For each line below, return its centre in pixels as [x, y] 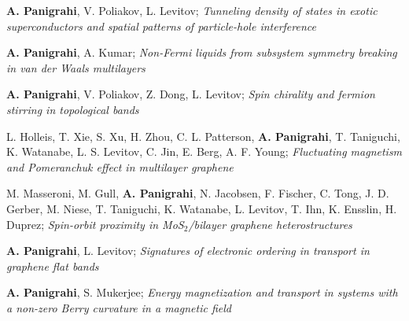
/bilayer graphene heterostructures [270, 224]
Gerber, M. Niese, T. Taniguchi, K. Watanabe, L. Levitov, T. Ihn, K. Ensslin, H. [202, 208]
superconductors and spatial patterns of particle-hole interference [161, 26]
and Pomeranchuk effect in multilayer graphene [120, 166]
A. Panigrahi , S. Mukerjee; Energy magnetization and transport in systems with [202, 292]
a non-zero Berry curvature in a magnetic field [119, 307]
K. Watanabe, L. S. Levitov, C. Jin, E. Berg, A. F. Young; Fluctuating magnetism [204, 151]
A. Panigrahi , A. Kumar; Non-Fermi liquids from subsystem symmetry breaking [202, 52]
